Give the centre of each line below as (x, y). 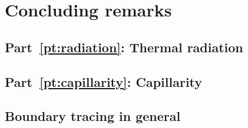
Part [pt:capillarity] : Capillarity (104, 81)
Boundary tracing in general (93, 116)
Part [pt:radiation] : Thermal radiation (124, 47)
